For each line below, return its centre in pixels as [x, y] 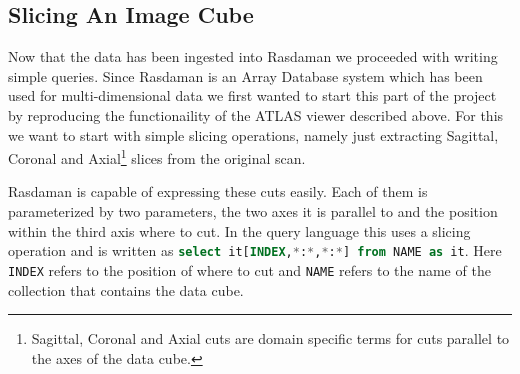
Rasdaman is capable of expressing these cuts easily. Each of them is [218, 191]
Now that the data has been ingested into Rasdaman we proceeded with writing [253, 56]
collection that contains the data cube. [126, 289]
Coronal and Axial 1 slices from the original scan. [157, 156]
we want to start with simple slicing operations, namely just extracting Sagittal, [253, 134]
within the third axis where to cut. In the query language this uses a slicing [239, 230]
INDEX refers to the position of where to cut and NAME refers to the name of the [249, 269]
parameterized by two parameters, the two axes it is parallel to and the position [253, 211]
